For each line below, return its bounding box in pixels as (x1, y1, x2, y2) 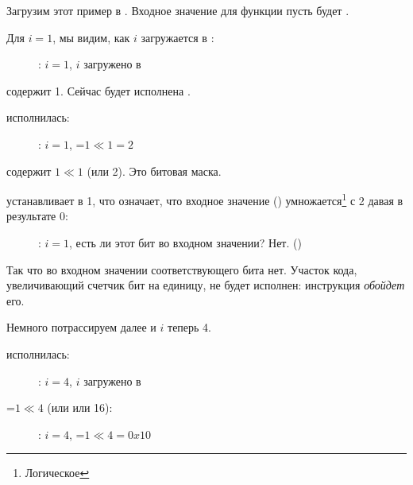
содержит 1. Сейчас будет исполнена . (6, 82, 191, 99)
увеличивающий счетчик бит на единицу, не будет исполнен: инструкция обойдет (6, 277, 405, 293)
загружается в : (141, 29, 214, 45)
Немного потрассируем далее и (6, 319, 156, 336)
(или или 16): (47, 399, 113, 416)
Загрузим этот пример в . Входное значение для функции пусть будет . (6, 2, 349, 18)
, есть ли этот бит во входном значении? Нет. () (69, 235, 302, 250)
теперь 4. (168, 319, 212, 336)
